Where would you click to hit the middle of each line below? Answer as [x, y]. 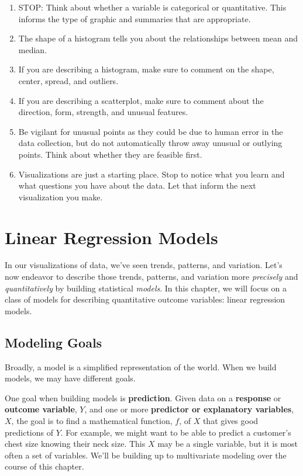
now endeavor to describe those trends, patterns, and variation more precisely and [151, 277]
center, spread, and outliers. [68, 80]
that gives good [230, 420]
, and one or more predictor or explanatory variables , [189, 409]
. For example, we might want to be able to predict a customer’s [176, 432]
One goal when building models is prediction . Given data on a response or [143, 397]
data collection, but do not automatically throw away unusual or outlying [150, 143]
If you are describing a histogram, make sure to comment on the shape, [146, 69]
